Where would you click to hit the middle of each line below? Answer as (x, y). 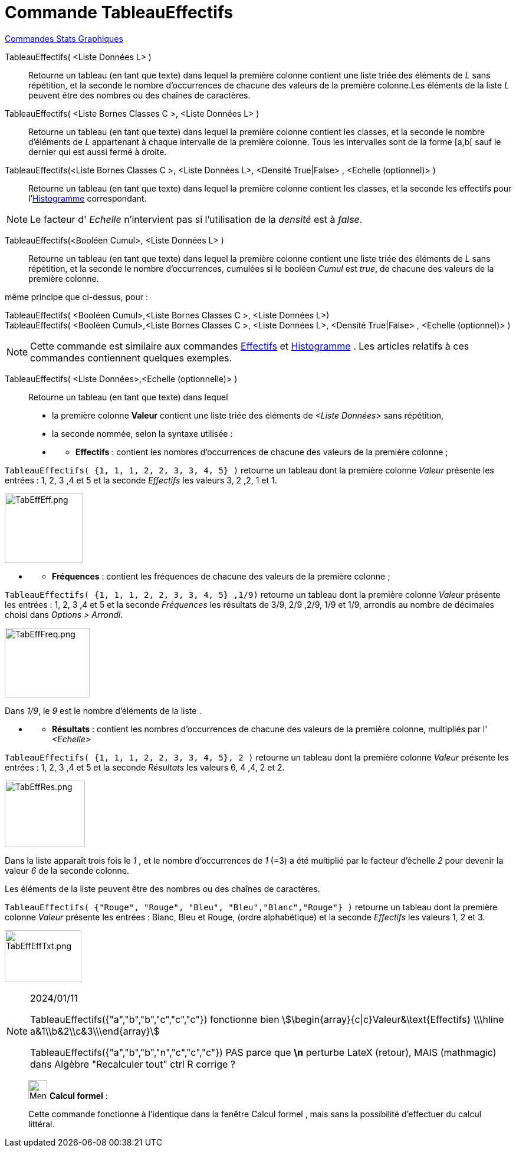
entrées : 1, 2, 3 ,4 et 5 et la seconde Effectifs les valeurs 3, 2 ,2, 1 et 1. (141, 480)
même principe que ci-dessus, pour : (76, 297)
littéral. (42, 1124)
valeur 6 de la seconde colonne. (67, 870)
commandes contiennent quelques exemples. (131, 358)
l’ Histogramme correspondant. (88, 198)
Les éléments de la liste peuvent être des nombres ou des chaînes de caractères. (162, 888)
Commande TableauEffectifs (119, 12)
